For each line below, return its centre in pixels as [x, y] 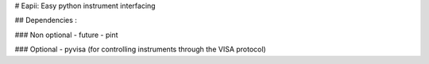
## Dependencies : [46, 21]
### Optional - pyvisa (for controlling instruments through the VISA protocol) [140, 49]
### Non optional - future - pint [66, 35]
